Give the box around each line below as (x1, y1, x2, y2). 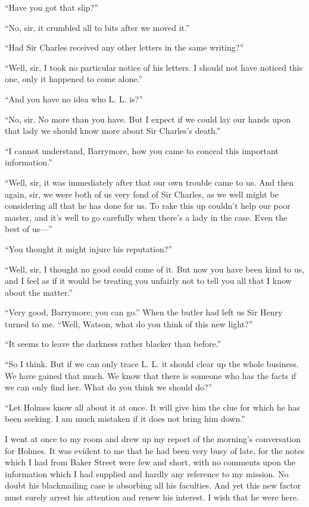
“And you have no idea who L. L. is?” (5, 92, 143, 105)
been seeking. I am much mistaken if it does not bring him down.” (5, 412, 245, 425)
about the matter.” (5, 286, 73, 298)
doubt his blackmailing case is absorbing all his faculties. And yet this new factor (5, 479, 301, 492)
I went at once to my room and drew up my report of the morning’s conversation (5, 433, 301, 445)
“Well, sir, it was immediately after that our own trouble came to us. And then (5, 176, 294, 188)
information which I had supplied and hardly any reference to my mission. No (5, 467, 289, 480)
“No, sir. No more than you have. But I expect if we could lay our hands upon (5, 112, 291, 125)
